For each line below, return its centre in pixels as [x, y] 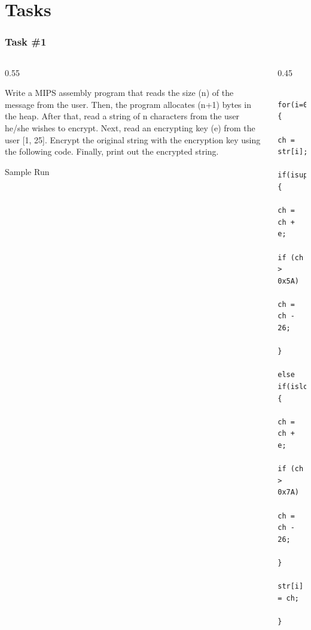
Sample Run [27, 171]
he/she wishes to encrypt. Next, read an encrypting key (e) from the [130, 127]
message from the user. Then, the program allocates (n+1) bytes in [128, 104]
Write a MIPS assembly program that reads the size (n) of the [119, 93]
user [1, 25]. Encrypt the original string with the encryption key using [133, 139]
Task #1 [26, 42]
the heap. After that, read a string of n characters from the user [122, 116]
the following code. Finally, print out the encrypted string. [112, 151]
